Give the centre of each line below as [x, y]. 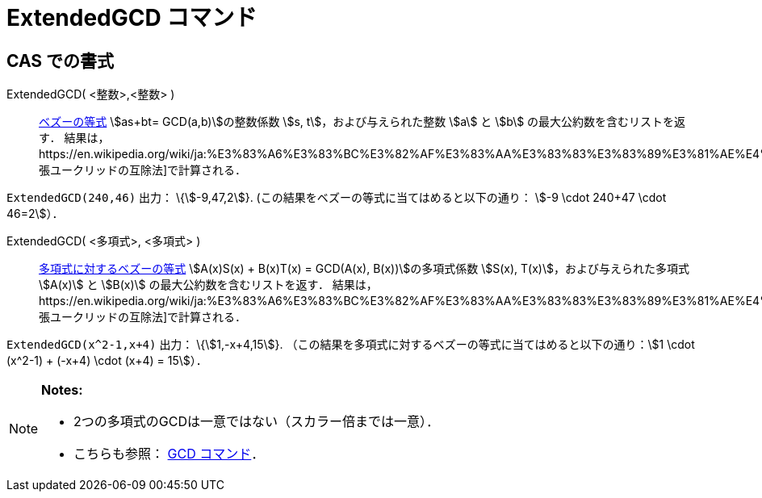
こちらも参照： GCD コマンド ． [169, 454]
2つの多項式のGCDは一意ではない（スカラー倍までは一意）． [256, 422]
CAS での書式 [61, 61]
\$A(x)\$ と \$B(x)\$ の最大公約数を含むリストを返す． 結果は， [208, 285]
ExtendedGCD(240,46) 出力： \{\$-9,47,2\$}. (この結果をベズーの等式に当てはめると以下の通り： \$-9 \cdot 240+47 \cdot [337, 198]
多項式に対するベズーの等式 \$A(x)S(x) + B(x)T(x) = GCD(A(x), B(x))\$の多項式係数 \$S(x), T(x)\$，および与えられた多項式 [364, 269]
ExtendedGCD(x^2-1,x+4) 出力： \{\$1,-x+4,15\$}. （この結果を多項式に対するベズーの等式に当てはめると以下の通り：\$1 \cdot [351, 345]
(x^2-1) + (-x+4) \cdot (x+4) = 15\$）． [107, 361]
